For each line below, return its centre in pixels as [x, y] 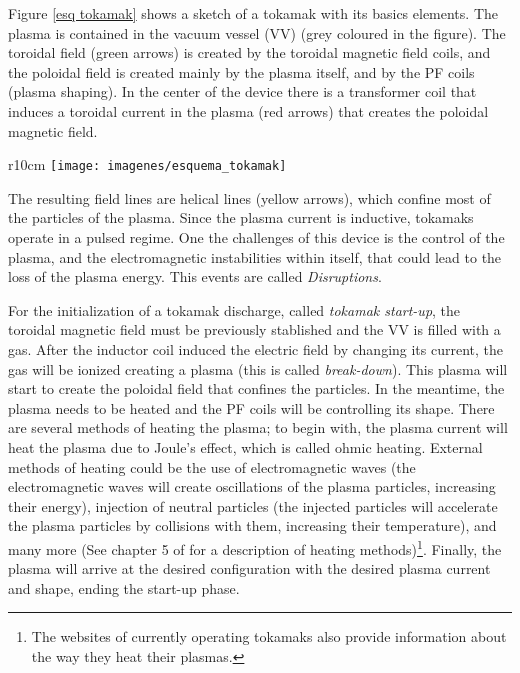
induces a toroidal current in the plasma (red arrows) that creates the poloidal [248, 110]
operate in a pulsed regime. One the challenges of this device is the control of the [256, 237]
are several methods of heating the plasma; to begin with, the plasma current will [258, 427]
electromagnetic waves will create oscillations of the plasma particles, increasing [252, 486]
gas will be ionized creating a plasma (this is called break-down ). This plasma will [258, 368]
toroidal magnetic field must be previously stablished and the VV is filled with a [254, 329]
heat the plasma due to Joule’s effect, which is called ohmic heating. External [245, 446]
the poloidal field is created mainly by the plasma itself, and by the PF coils [241, 71]
